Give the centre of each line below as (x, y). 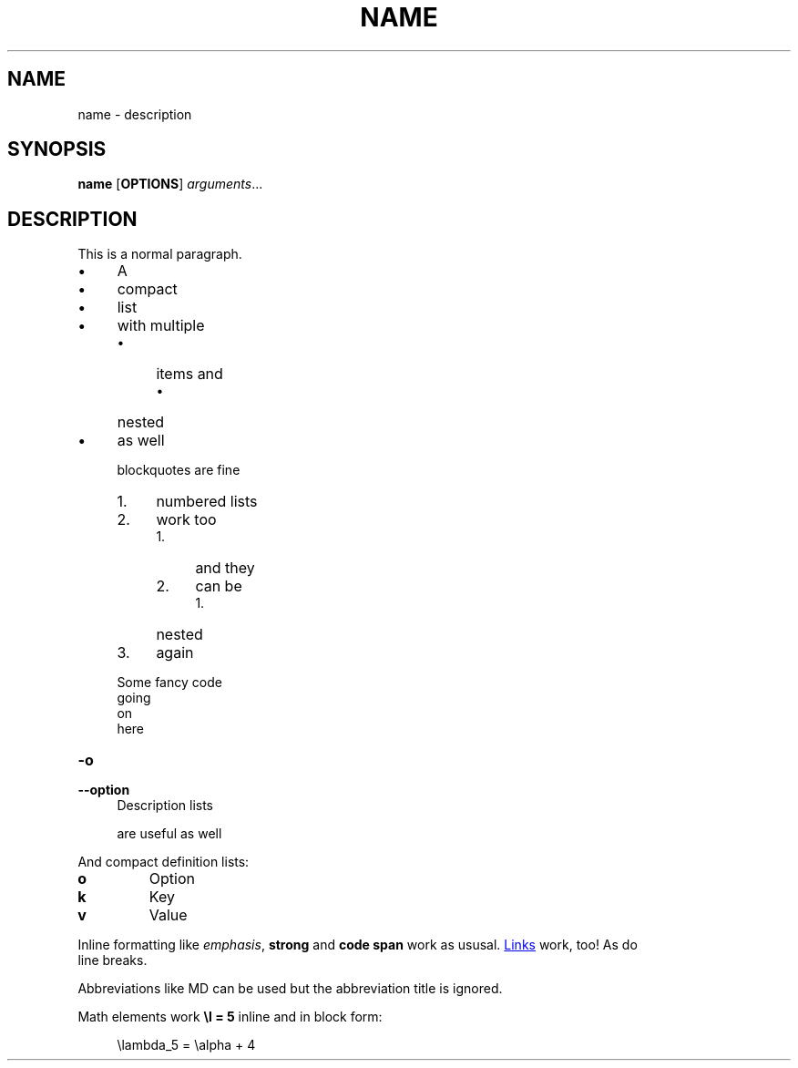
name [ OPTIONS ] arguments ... (170, 184)
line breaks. (113, 960)
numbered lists (207, 502)
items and (189, 374)
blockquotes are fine (179, 470)
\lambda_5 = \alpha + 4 (186, 1045)
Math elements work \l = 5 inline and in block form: (230, 1017)
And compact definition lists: (164, 862)
